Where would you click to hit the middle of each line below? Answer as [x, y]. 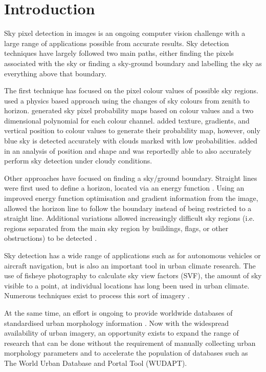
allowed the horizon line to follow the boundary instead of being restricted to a [128, 208]
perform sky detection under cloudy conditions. [78, 161]
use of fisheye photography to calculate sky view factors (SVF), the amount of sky [133, 275]
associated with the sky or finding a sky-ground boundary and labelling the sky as [133, 63]
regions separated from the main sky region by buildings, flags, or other [116, 228]
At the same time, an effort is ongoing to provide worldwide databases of [118, 312]
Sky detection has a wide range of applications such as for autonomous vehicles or [132, 255]
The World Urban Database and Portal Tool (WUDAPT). [96, 363]
